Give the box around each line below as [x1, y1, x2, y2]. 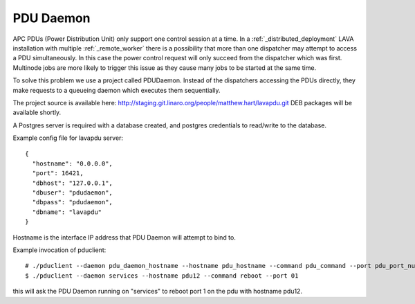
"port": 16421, [32, 170, 84, 177]
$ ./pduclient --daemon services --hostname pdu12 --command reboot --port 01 [25, 271, 299, 280]
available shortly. [12, 108, 62, 117]
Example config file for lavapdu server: [12, 134, 124, 142]
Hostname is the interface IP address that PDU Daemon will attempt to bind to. [12, 233, 237, 242]
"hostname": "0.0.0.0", [32, 159, 113, 168]
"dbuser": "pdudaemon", [32, 189, 113, 197]
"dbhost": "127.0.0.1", [32, 179, 113, 187]
